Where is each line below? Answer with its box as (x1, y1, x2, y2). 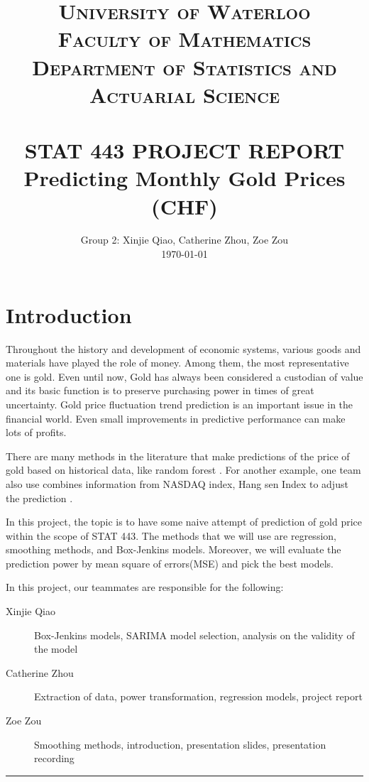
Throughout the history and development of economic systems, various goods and (6, 341, 361, 356)
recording (34, 751, 75, 766)
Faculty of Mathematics (57, 24, 312, 53)
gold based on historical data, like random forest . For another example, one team (6, 462, 361, 477)
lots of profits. (6, 425, 67, 440)
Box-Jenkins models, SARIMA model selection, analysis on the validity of (34, 627, 355, 642)
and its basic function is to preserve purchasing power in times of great (6, 383, 314, 398)
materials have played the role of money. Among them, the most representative (6, 355, 349, 370)
